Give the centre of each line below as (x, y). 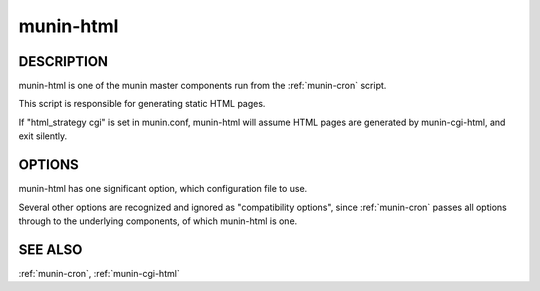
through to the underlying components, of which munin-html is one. (158, 221)
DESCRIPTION (63, 61)
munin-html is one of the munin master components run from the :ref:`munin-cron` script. (202, 86)
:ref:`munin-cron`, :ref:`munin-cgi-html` (99, 273)
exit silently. (43, 136)
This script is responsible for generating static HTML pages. (142, 104)
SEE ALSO (50, 249)
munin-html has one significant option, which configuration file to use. (163, 189)
